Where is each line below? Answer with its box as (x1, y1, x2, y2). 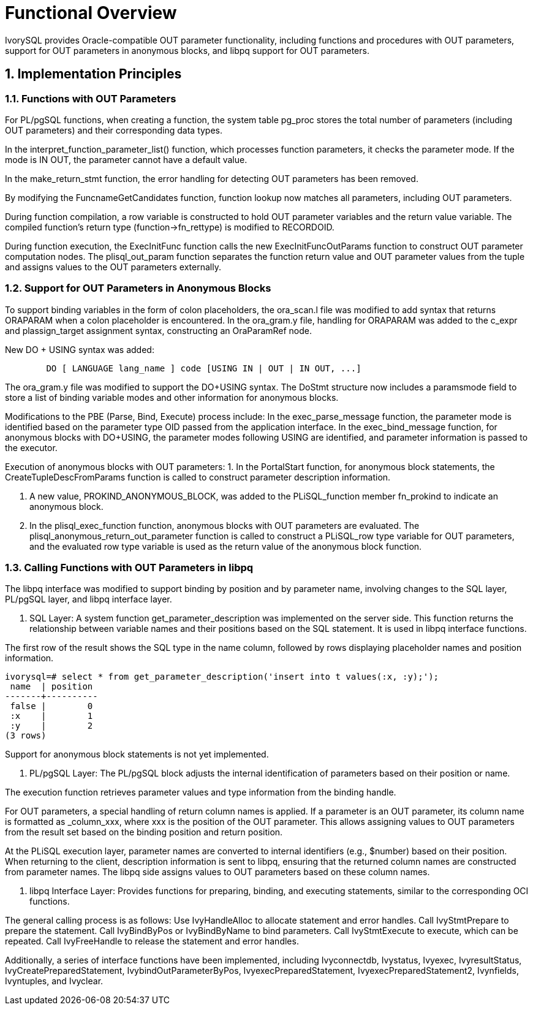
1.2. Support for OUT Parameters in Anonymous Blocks (5, 282, 271, 295)
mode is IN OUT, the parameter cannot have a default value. (5, 154, 248, 165)
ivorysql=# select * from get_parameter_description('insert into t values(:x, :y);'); (5, 672, 439, 682)
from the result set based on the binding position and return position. (5, 827, 283, 838)
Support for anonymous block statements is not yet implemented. (5, 749, 269, 760)
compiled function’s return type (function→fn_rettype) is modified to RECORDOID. (5, 221, 335, 232)
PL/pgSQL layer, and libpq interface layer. (5, 594, 172, 605)
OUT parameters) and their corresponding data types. (5, 124, 223, 135)
